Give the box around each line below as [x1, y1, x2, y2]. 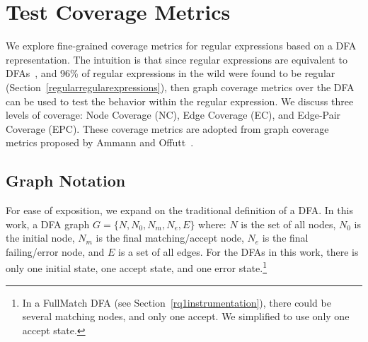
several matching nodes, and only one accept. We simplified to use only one [22, 309, 350, 324]
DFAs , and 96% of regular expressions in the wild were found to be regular [6, 66, 335, 81]
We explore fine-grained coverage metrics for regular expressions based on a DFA [6, 38, 357, 53]
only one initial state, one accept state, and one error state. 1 [6, 259, 268, 276]
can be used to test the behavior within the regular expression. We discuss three [6, 93, 354, 108]
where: [198, 216, 226, 231]
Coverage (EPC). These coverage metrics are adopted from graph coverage [6, 121, 329, 136]
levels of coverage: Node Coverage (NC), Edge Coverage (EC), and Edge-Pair [6, 107, 341, 122]
